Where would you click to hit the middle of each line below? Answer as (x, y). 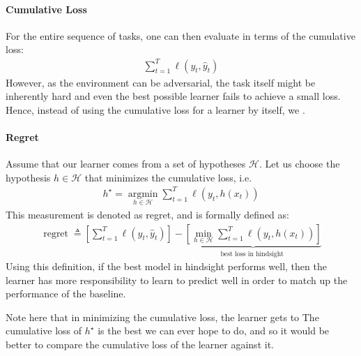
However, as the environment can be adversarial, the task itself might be (161, 82)
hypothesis (28, 177)
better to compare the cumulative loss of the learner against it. (140, 344)
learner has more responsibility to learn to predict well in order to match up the (177, 280)
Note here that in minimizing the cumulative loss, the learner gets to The (162, 317)
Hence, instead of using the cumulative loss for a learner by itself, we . (155, 109)
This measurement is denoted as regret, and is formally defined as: (147, 215)
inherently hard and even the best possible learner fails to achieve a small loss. (173, 96)
